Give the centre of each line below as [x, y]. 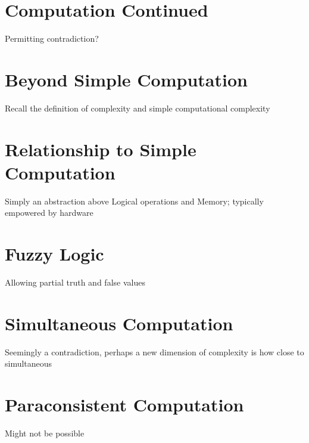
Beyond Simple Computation [126, 79]
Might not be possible [45, 433]
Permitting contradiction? [52, 38]
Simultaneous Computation [119, 323]
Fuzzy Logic [54, 254]
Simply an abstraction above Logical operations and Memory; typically [134, 201]
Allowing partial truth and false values [75, 282]
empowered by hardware [49, 213]
